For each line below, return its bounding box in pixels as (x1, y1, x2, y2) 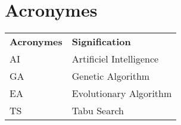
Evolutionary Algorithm (71, 86, 172, 101)
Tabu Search (71, 104, 124, 118)
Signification (71, 35, 131, 49)
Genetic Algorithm (71, 69, 150, 83)
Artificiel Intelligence (71, 52, 159, 66)
